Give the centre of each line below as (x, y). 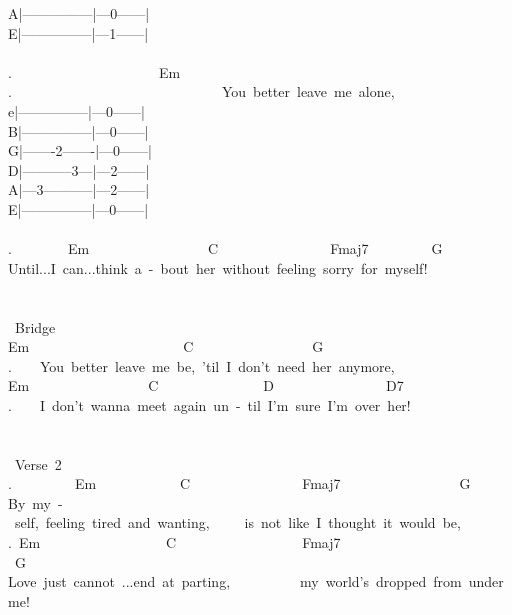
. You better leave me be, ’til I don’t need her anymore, (201, 365)
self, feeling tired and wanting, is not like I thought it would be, (237, 522)
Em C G (166, 346)
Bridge (35, 326)
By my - (35, 502)
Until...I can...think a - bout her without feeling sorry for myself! (218, 267)
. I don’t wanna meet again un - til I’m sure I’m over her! (209, 404)
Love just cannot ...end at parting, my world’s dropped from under (256, 581)
